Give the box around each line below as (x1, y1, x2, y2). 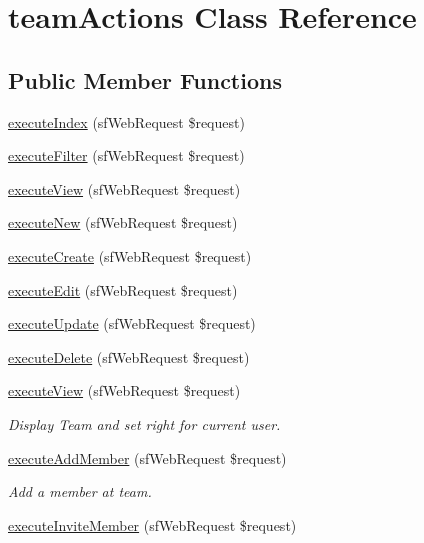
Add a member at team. (8, 481, 152, 502)
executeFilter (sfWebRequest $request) (8, 145, 245, 166)
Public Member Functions (8, 64, 282, 95)
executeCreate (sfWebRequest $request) (8, 245, 252, 266)
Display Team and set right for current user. (8, 413, 281, 434)
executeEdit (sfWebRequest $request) (8, 279, 238, 300)
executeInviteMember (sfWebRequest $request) (8, 514, 297, 535)
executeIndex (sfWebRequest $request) (8, 111, 245, 132)
